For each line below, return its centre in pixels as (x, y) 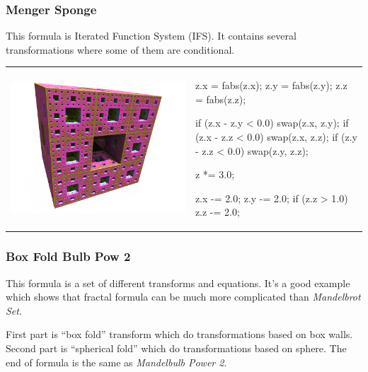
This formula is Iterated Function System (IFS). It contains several (151, 36)
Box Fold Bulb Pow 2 (68, 256)
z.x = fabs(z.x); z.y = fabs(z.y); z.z (271, 85)
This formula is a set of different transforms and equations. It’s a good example (178, 283)
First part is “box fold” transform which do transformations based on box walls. (179, 334)
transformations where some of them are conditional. (120, 49)
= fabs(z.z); (220, 99)
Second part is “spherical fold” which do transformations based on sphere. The (176, 348)
